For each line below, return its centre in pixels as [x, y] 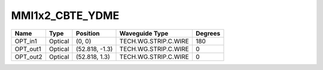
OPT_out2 [28, 56]
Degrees [208, 33]
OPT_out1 [28, 49]
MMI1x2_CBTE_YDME [65, 15]
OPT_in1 [26, 41]
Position [88, 33]
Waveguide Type [144, 33]
